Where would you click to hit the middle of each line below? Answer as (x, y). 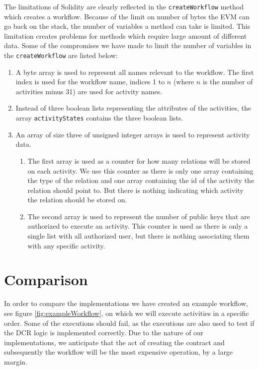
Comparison (46, 279)
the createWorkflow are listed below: (61, 55)
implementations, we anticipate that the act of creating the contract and (114, 342)
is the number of (228, 82)
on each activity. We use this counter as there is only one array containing (140, 170)
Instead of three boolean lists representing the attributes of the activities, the (133, 108)
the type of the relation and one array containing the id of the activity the (141, 180)
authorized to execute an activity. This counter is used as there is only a (138, 226)
